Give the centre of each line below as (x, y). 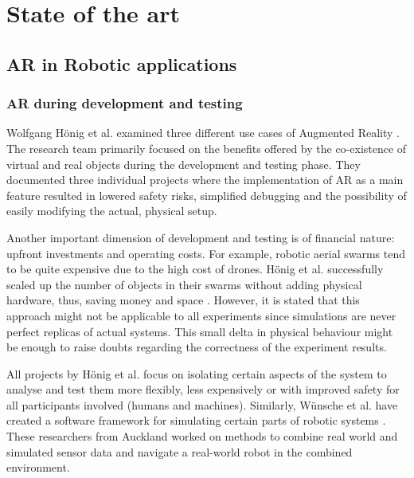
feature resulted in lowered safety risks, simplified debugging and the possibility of (207, 195)
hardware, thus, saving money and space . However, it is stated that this (183, 300)
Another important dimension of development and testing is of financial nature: (201, 237)
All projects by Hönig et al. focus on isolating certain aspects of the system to (197, 373)
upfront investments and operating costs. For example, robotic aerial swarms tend (206, 253)
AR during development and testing (125, 103)
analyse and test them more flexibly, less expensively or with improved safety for (203, 389)
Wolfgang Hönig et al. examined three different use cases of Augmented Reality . (203, 133)
